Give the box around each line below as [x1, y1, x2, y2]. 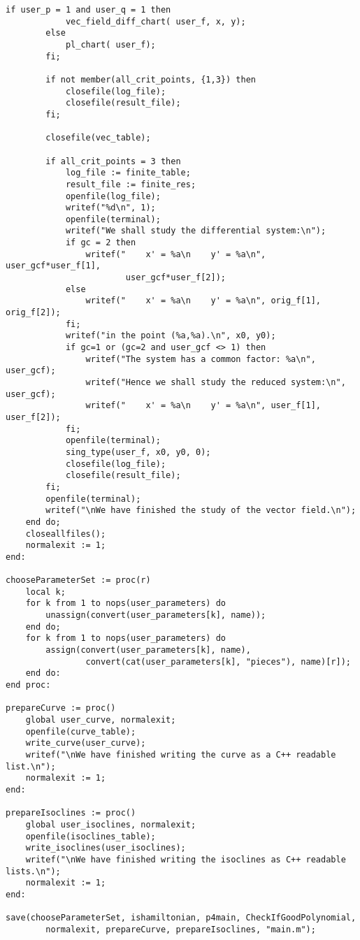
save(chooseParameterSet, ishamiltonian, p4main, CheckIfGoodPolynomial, [6, 913, 357, 923]
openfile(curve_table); [25, 726, 136, 737]
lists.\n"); [6, 866, 61, 876]
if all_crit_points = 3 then [45, 156, 181, 166]
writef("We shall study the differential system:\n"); [65, 226, 326, 236]
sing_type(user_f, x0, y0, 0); [65, 447, 211, 457]
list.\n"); [6, 761, 56, 772]
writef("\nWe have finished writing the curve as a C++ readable [25, 750, 336, 760]
